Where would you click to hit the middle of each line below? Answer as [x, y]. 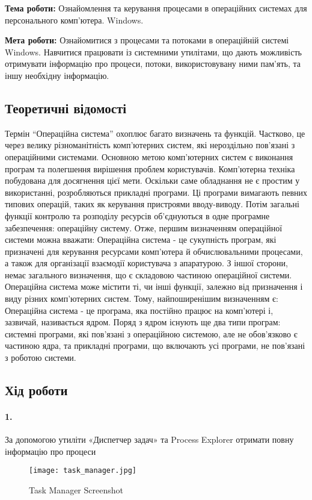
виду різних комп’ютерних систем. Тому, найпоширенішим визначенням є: [142, 298]
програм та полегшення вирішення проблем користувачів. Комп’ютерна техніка [150, 168]
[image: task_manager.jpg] [83, 471]
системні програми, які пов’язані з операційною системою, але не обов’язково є [151, 333]
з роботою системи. [41, 358]
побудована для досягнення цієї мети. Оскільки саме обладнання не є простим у [152, 180]
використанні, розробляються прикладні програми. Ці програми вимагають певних [156, 192]
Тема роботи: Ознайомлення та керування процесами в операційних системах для [156, 8]
